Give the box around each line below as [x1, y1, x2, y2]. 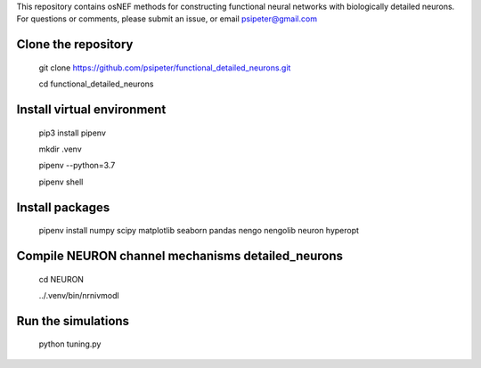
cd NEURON [38, 274, 85, 284]
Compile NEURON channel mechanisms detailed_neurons [16, 248, 343, 263]
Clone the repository [16, 37, 134, 53]
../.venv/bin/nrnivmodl [38, 290, 119, 300]
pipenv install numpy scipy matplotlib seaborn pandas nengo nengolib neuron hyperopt [38, 225, 360, 236]
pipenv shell [38, 176, 84, 187]
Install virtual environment [16, 102, 167, 117]
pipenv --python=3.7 [38, 160, 116, 171]
